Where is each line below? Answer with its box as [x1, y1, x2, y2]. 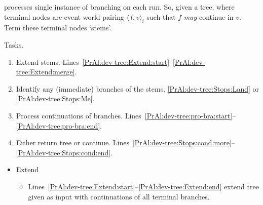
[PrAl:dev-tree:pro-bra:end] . [16, 120, 102, 131]
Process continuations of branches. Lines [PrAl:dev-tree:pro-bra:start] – [16, 110, 236, 120]
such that [146, 11, 176, 22]
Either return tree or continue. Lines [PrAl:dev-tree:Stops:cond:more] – [16, 137, 235, 148]
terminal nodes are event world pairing [4, 11, 125, 22]
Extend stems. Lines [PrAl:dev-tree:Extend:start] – [16, 56, 173, 67]
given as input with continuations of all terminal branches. [28, 191, 210, 201]
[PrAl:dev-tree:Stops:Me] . [16, 93, 95, 104]
